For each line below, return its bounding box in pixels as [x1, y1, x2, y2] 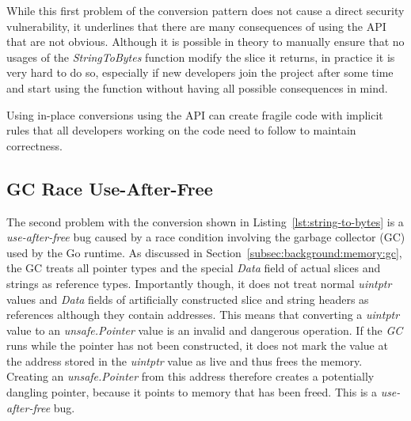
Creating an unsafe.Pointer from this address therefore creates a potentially [6, 368, 375, 385]
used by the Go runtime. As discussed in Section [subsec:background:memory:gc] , [6, 244, 402, 260]
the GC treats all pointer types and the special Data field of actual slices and [6, 260, 381, 276]
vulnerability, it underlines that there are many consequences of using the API [6, 17, 386, 34]
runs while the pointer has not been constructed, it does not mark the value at [6, 337, 388, 354]
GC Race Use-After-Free [6, 176, 213, 200]
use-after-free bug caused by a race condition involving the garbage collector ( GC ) [6, 229, 405, 245]
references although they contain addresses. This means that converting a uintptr [6, 306, 400, 323]
